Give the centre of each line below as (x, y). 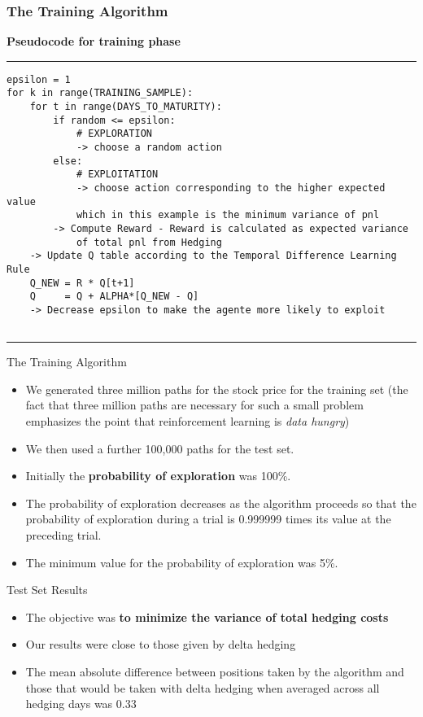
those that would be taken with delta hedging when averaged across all (203, 687)
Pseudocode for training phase (94, 41)
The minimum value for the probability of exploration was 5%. (182, 562)
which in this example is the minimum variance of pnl (228, 215)
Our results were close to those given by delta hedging (161, 644)
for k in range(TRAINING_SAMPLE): (100, 93)
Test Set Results (47, 590)
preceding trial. (63, 535)
